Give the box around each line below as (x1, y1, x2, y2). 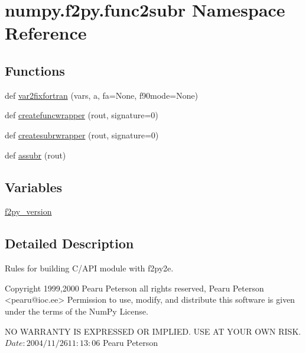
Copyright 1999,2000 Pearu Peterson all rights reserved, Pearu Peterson (5, 281, 264, 294)
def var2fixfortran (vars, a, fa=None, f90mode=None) (5, 89, 198, 101)
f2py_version (5, 205, 52, 218)
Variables (5, 177, 63, 196)
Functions (5, 61, 65, 79)
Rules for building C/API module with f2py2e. (5, 262, 174, 274)
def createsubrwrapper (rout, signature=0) (5, 128, 159, 141)
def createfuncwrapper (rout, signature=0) (5, 109, 158, 121)
